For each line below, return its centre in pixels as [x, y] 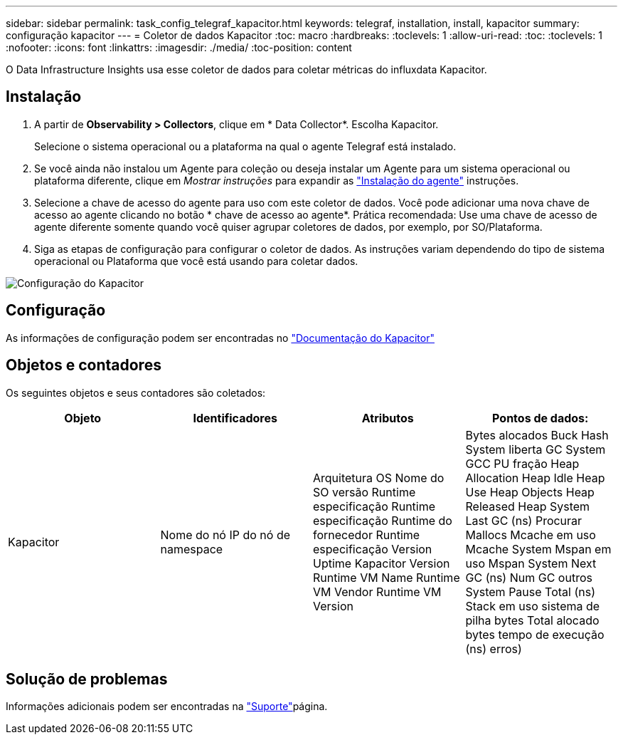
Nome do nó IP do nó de [225, 535]
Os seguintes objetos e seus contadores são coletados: [136, 392]
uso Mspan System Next [531, 563]
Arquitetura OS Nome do [379, 478]
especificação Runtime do [383, 520]
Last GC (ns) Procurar [524, 520]
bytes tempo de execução [535, 634]
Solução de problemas [87, 679]
